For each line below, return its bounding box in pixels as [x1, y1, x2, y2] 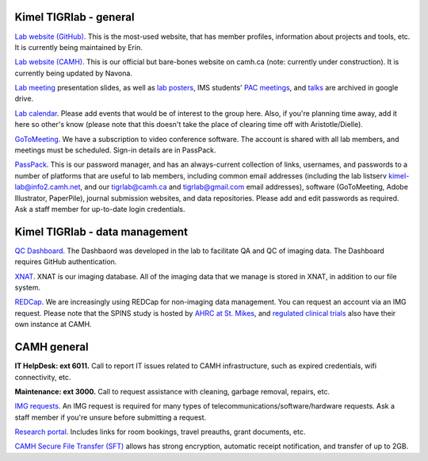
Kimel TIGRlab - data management [14, 225, 188, 238]
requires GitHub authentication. [14, 257, 117, 267]
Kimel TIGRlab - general [14, 10, 135, 24]
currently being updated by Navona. [14, 68, 132, 78]
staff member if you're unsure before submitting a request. [14, 413, 207, 422]
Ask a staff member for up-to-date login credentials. [14, 204, 185, 213]
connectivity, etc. [14, 372, 71, 382]
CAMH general [14, 340, 89, 354]
